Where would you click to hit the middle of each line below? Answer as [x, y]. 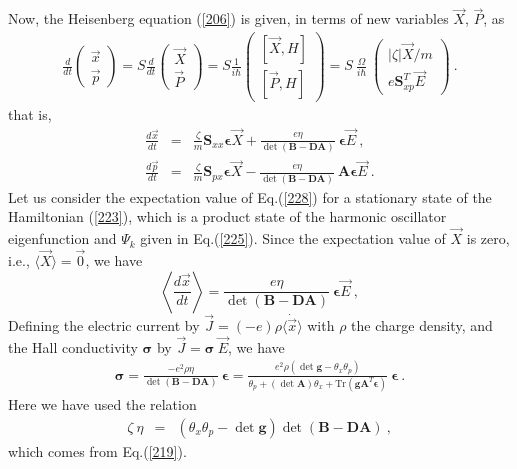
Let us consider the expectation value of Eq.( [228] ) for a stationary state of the [250, 196]
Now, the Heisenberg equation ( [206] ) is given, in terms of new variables [228, 18]
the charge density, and [422, 324]
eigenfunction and [62, 238]
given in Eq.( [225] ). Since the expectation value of [293, 238]
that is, [30, 113]
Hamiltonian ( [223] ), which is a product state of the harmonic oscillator [227, 216]
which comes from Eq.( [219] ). [97, 450]
